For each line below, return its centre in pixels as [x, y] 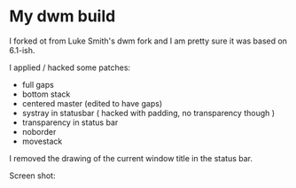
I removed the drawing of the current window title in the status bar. [131, 158]
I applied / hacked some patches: [70, 67]
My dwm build [62, 16]
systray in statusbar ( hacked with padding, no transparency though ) [148, 113]
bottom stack [46, 94]
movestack [42, 141]
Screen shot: [32, 176]
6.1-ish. [22, 50]
